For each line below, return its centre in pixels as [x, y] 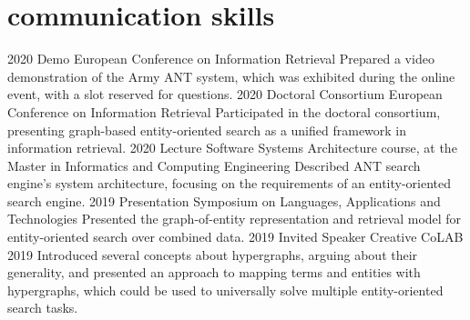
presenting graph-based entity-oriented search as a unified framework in [207, 130]
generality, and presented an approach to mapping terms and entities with [214, 272]
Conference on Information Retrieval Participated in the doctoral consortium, [224, 111]
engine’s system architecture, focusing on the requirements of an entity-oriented [230, 183]
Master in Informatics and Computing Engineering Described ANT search [214, 165]
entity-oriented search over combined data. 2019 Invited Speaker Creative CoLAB [235, 237]
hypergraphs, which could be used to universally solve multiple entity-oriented [225, 290]
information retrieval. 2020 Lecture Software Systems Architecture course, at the [232, 148]
